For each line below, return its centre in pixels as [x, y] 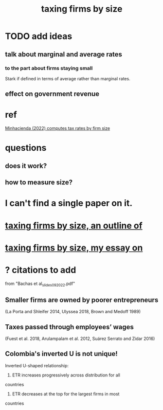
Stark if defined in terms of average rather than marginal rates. [68, 78]
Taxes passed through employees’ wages [69, 327]
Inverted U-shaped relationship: [37, 365]
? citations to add [41, 270]
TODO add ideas [39, 36]
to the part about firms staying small [49, 68]
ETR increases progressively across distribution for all [66, 375]
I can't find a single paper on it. [69, 203]
